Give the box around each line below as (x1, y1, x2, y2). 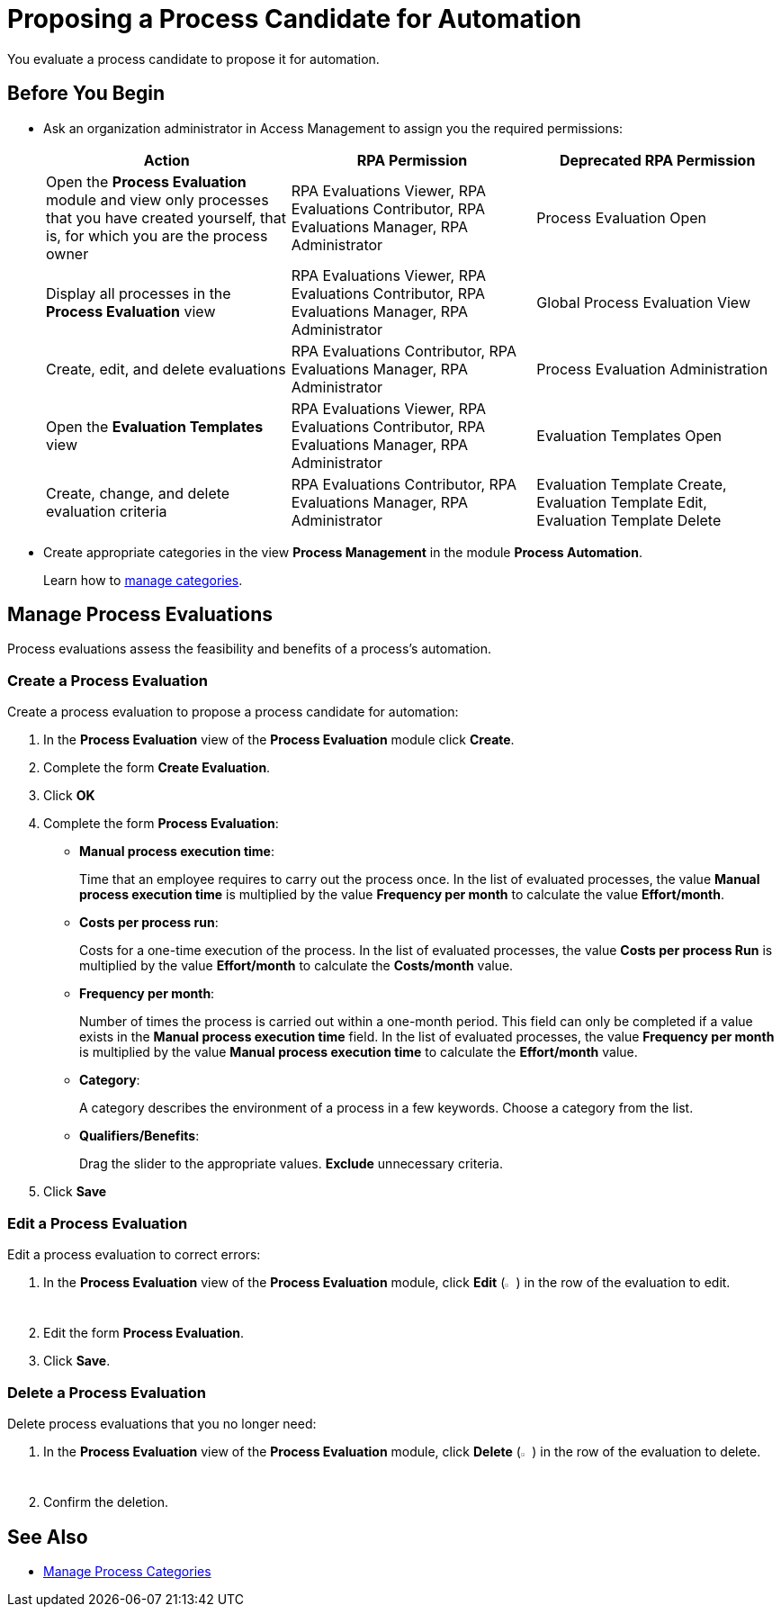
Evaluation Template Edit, (536, 492, 707, 511)
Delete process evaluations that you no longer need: (7, 1415, 317, 1431)
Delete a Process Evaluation (7, 1383, 206, 1402)
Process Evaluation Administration (536, 359, 768, 378)
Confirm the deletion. (43, 1494, 169, 1510)
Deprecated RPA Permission (559, 150, 756, 169)
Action (143, 150, 190, 169)
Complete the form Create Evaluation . (43, 760, 271, 776)
